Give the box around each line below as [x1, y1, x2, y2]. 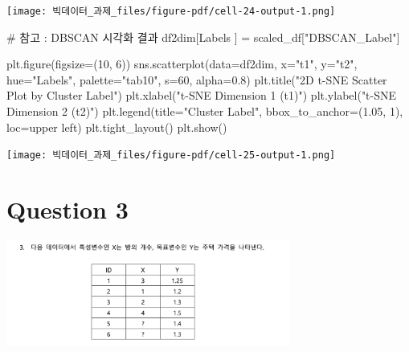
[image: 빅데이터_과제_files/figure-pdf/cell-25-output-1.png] [6, 149, 336, 162]
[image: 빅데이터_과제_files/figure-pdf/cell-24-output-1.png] [6, 6, 336, 17]
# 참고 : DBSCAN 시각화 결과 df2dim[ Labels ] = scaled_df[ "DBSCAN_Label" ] [6, 28, 400, 45]
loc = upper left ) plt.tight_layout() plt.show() [6, 118, 227, 135]
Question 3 [6, 193, 129, 226]
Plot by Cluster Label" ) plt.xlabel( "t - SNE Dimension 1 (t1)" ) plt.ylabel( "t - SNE [6, 87, 397, 104]
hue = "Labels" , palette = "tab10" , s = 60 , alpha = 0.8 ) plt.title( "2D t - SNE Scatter [6, 71, 387, 88]
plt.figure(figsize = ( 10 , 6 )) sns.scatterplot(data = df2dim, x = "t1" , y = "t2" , [6, 55, 358, 72]
